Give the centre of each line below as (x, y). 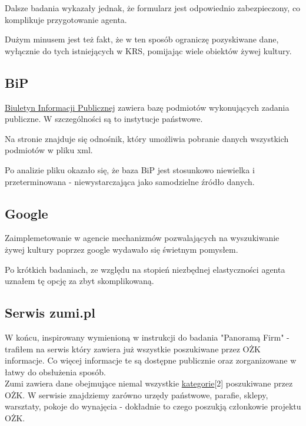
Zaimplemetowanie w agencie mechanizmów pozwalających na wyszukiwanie (142, 238)
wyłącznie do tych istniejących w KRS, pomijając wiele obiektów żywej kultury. (148, 50)
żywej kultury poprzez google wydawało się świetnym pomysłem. (122, 249)
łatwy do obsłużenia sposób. (55, 371)
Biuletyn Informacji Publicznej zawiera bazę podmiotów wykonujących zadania (147, 107)
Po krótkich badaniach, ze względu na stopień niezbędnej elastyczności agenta (145, 269)
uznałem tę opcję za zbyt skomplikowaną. (79, 281)
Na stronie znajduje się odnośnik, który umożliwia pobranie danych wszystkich (147, 138)
